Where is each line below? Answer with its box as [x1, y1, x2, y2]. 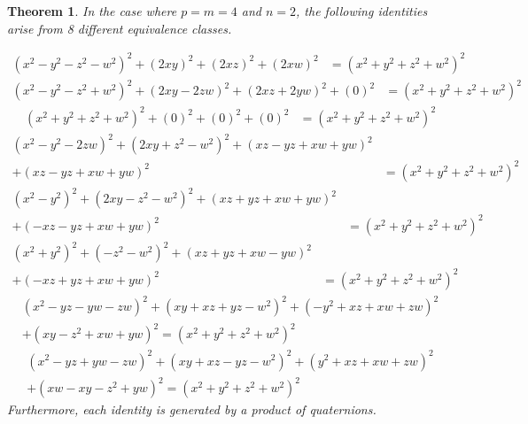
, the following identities [296, 2, 428, 19]
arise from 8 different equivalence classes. [7, 19, 232, 37]
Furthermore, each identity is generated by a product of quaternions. [7, 400, 377, 419]
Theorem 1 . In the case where [7, 2, 177, 19]
